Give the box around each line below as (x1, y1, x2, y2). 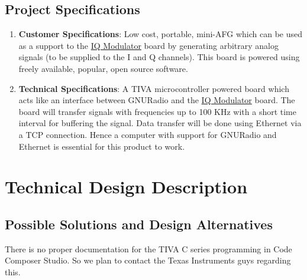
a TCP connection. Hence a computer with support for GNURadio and (18, 128, 277, 140)
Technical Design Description (5, 174, 248, 199)
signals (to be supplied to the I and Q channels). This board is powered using (18, 51, 300, 63)
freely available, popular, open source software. (18, 62, 188, 74)
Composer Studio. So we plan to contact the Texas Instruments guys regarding (5, 254, 291, 266)
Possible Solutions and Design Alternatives (5, 215, 273, 233)
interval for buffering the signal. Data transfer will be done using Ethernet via (18, 117, 302, 129)
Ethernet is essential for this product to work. (18, 140, 185, 152)
